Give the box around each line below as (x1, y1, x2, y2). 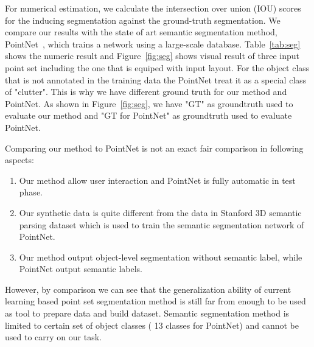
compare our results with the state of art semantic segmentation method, (5, 26, 277, 38)
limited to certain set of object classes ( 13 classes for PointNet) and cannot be (5, 318, 299, 331)
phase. (19, 186, 43, 198)
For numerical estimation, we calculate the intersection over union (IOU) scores (5, 2, 301, 14)
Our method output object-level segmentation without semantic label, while (19, 250, 302, 263)
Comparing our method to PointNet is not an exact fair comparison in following (5, 141, 304, 154)
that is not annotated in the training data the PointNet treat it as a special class (5, 73, 307, 86)
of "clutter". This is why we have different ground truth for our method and (5, 85, 287, 98)
